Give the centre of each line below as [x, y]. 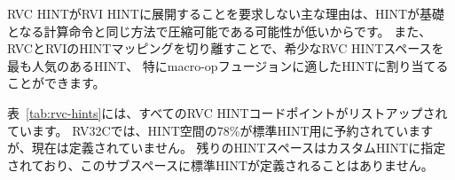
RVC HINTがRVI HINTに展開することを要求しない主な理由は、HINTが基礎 [226, 13]
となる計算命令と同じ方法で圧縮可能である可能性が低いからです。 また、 [220, 31]
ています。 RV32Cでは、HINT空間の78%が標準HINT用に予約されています [220, 130]
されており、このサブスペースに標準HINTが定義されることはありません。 [220, 164]
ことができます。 [56, 83]
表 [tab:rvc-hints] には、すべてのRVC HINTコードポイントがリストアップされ [227, 112]
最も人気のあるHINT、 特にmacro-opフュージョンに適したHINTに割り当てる [228, 65]
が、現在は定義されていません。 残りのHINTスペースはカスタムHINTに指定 [227, 148]
